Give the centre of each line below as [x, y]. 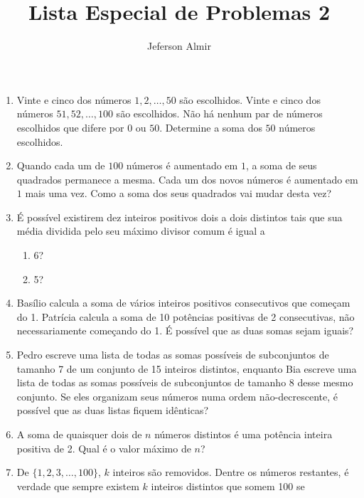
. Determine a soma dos [211, 127]
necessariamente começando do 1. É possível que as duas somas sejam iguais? [185, 330]
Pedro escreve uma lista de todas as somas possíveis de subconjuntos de [173, 355]
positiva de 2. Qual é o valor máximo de [104, 448]
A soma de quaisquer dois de [79, 434]
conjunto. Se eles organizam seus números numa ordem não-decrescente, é [177, 396]
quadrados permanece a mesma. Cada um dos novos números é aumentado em [187, 179]
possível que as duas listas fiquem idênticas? [113, 410]
